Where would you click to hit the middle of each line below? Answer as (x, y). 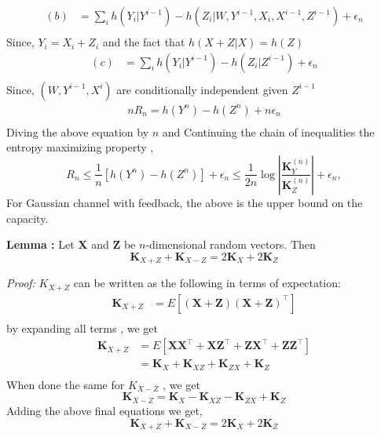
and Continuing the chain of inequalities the (268, 131)
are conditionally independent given (202, 89)
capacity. (27, 218)
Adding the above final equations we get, (104, 410)
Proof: (21, 283)
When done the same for (66, 384)
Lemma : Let (40, 244)
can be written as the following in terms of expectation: (207, 283)
